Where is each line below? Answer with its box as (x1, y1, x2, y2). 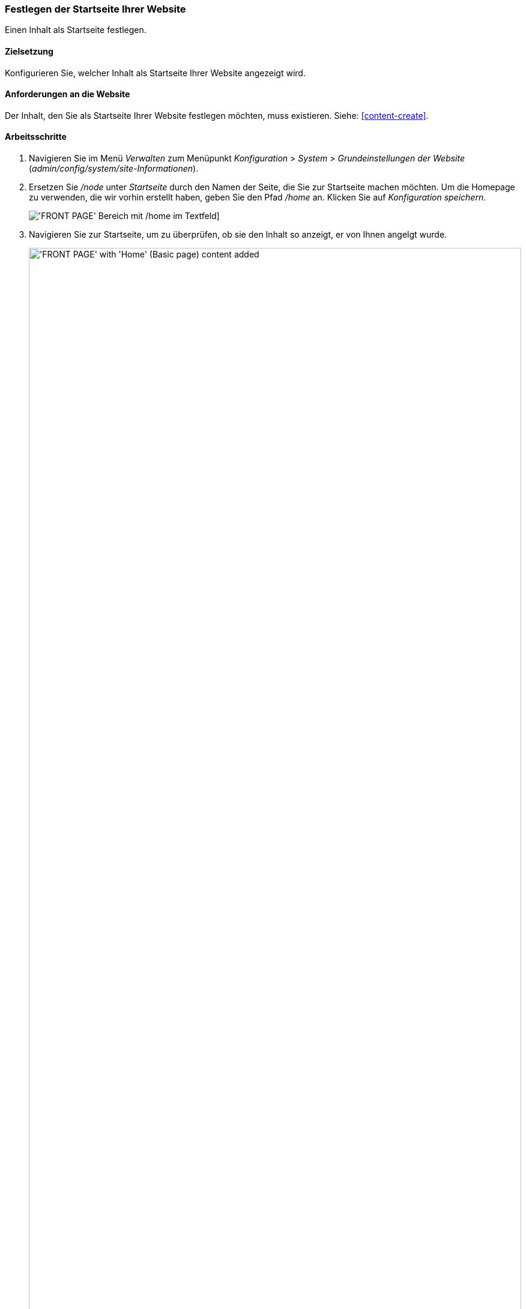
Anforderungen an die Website (5, 89, 130, 100)
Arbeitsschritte (5, 131, 67, 142)
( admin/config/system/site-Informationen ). (29, 163, 199, 174)
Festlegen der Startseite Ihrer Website (5, 3, 186, 15)
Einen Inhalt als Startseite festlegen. (5, 25, 147, 35)
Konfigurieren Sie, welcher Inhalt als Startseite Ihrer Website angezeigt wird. (5, 67, 306, 78)
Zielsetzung (5, 46, 53, 56)
